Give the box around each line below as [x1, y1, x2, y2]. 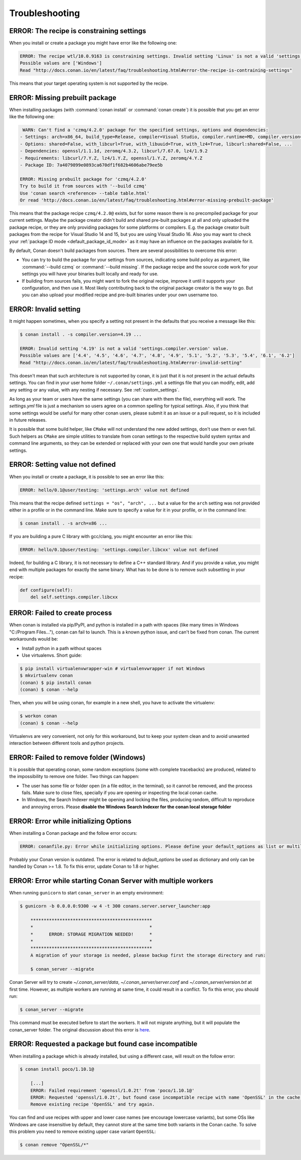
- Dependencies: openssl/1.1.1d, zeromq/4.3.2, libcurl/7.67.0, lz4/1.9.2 [20, 148, 208, 154]
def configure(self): [20, 587, 73, 593]
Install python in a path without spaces [22, 645, 102, 651]
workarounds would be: [9, 636, 59, 642]
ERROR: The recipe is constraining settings [9, 27, 146, 35]
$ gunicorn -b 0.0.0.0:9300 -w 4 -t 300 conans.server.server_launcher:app [20, 903, 211, 909]
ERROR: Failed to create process [9, 609, 112, 617]
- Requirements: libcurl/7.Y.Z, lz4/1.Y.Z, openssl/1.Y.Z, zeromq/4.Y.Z [20, 155, 203, 161]
